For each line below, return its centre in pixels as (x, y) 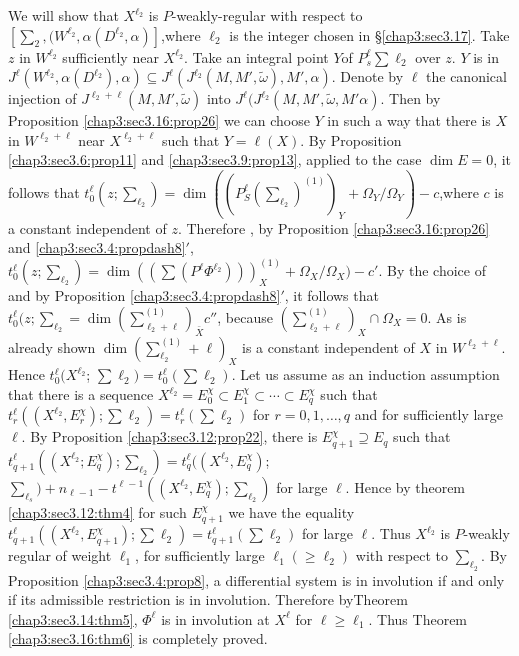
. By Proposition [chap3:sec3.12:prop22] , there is (169, 436)
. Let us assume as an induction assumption (365, 374)
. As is (447, 316)
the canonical (466, 76)
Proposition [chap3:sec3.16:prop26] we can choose (159, 120)
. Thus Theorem (418, 618)
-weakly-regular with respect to (267, 15)
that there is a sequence (81, 394)
